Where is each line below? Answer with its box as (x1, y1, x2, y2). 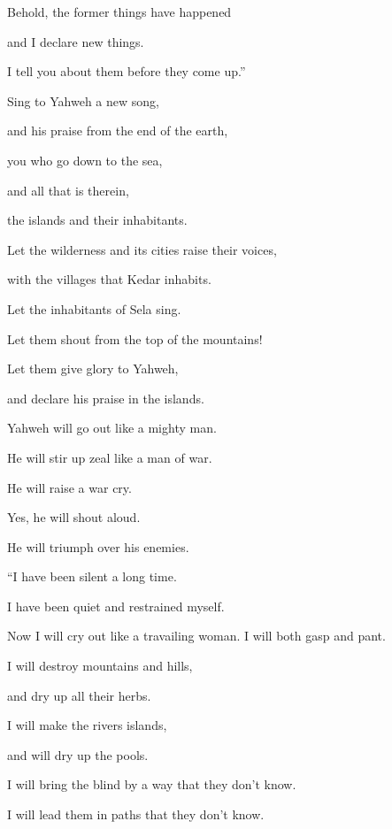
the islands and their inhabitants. (7, 211, 188, 229)
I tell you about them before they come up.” (7, 62, 246, 81)
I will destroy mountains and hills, (7, 656, 193, 675)
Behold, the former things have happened (7, 3, 232, 20)
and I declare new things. (7, 32, 144, 50)
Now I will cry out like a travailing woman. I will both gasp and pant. (7, 626, 386, 645)
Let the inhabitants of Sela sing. (7, 299, 181, 318)
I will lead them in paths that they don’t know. (7, 805, 265, 824)
